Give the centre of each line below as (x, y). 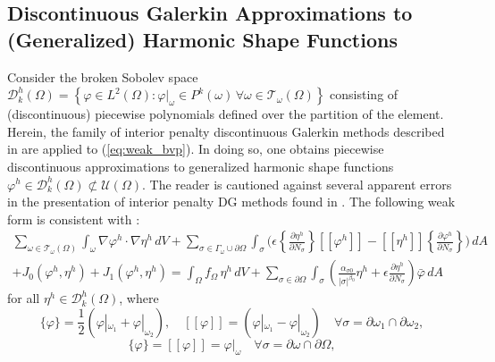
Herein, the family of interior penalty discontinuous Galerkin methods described (226, 131)
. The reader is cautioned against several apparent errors (297, 184)
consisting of (364, 94)
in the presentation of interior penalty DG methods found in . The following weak (231, 202)
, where (139, 298)
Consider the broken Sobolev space (103, 76)
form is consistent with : (74, 219)
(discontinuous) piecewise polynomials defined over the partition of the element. (226, 114)
